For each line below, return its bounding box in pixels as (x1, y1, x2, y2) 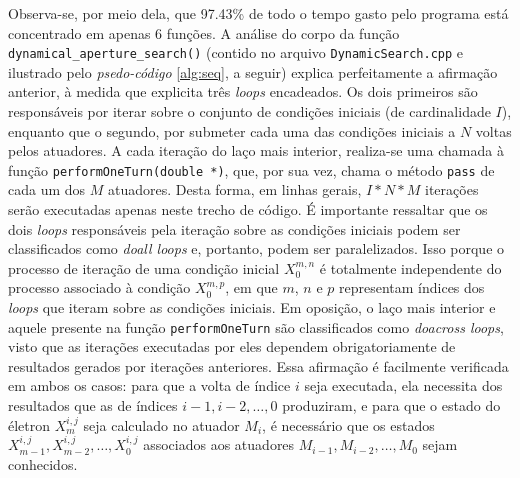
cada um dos (8, 179, 86, 200)
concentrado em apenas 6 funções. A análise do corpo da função (8, 22, 400, 43)
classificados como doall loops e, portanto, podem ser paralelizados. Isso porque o (8, 238, 505, 259)
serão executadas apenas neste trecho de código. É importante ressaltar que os (8, 199, 488, 220)
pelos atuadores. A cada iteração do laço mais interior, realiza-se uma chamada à (8, 140, 504, 161)
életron (8, 414, 51, 435)
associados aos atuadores (143, 434, 295, 455)
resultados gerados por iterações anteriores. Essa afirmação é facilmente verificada (8, 355, 509, 376)
